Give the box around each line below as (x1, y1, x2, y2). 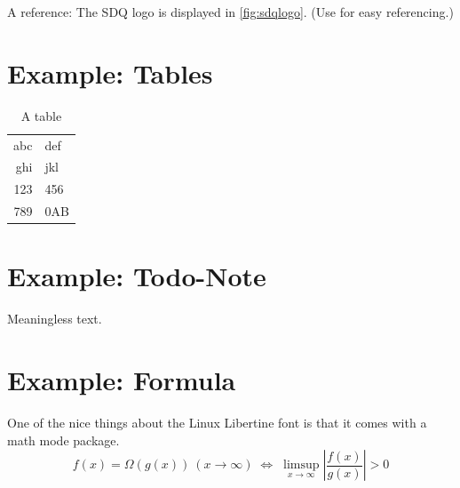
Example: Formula (7, 362, 236, 398)
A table (20, 106, 62, 124)
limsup (282, 459, 320, 472)
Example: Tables (7, 54, 213, 91)
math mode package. (7, 430, 120, 449)
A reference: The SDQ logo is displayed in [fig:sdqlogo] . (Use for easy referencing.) (7, 3, 454, 20)
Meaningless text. (7, 309, 102, 328)
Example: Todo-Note (7, 258, 266, 294)
